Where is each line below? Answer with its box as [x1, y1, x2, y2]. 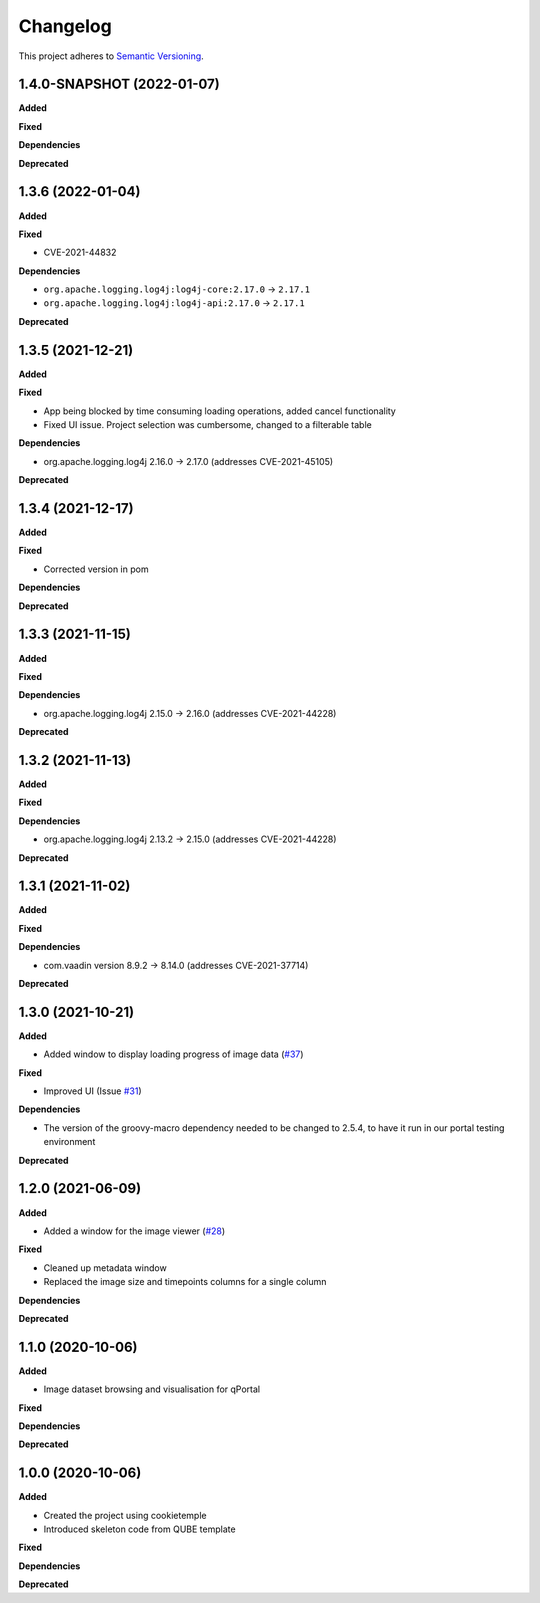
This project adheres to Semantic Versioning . [18, 50, 204, 62]
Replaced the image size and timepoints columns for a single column [43, 1276, 327, 1288]
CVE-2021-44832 [43, 246, 117, 259]
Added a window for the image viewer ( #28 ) [43, 1225, 226, 1237]
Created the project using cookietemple [43, 1509, 207, 1521]
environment [43, 1136, 96, 1148]
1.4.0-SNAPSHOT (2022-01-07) [18, 76, 220, 93]
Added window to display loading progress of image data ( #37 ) [43, 1048, 304, 1060]
